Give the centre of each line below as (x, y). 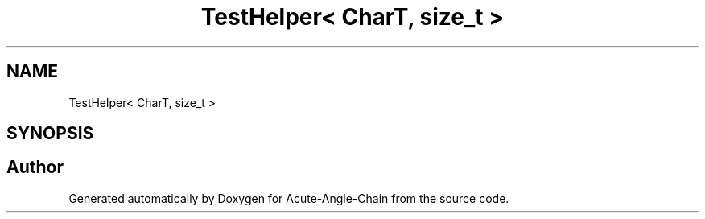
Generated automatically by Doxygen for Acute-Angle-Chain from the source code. (289, 198)
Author (35, 167)
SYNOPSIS (50, 134)
